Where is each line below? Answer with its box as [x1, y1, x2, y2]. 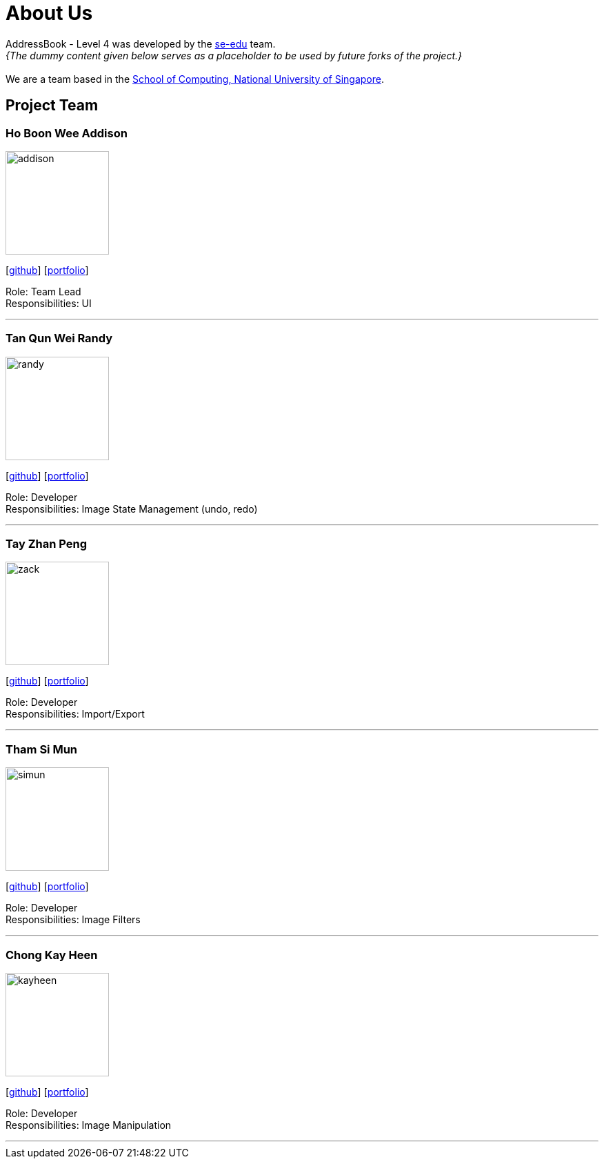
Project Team [6, 97, 99, 115]
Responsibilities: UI [6, 297, 92, 309]
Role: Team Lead [6, 285, 81, 297]
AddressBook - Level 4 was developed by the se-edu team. [6, 37, 276, 50]
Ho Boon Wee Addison [6, 126, 128, 140]
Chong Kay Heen [6, 947, 98, 962]
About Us [6, 1, 93, 25]
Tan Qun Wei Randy [6, 331, 113, 346]
